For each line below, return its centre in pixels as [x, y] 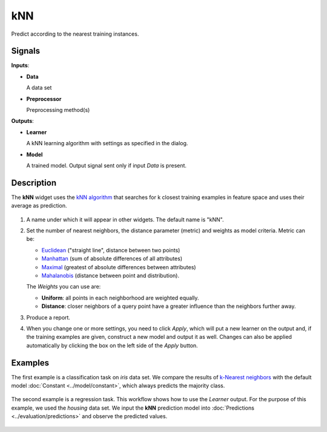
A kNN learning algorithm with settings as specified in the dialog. [107, 143]
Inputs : [20, 65]
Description [34, 182]
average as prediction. [39, 206]
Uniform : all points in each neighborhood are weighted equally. [120, 298]
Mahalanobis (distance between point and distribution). [111, 276]
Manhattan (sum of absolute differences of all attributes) [112, 259]
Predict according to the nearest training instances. [75, 34]
